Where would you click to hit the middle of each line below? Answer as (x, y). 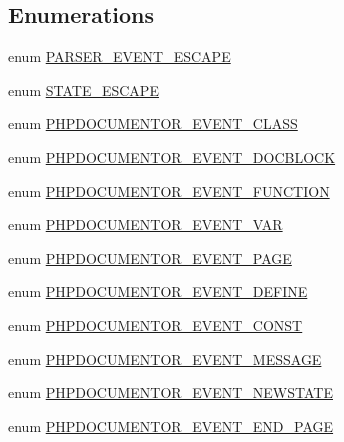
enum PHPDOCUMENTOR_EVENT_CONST (155, 324)
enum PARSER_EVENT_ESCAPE (119, 56)
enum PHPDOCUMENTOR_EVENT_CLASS (153, 123)
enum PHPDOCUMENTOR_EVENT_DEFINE (158, 291)
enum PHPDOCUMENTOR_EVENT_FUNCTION (169, 190)
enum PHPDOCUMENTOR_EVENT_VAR (145, 224)
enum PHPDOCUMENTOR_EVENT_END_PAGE (171, 425)
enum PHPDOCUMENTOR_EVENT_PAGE (150, 257)
